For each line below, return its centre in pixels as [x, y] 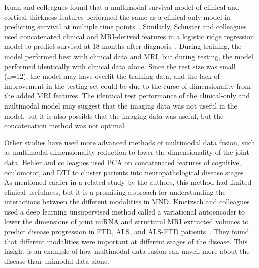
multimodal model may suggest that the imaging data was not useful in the [121, 105]
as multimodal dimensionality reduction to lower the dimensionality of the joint [127, 152]
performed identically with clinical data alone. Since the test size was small [120, 66]
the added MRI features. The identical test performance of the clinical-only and [127, 96]
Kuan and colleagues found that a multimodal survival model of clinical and [122, 7]
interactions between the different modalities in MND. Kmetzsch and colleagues [127, 202]
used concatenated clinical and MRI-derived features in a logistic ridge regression [129, 36]
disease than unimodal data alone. [57, 261]
